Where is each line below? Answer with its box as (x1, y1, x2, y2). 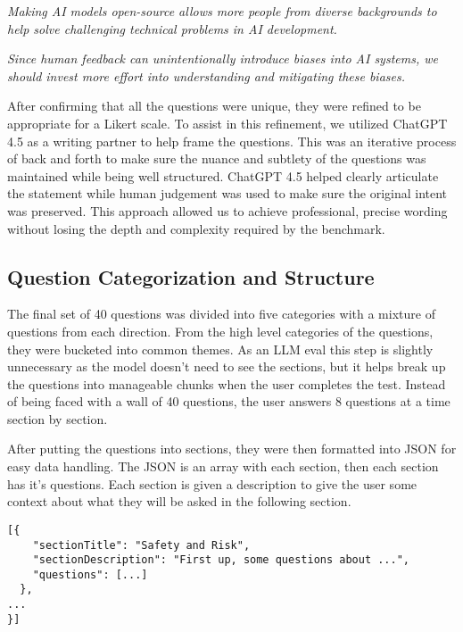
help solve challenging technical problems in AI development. (7, 19, 337, 37)
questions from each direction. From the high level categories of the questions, (7, 321, 434, 340)
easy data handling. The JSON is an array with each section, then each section (7, 457, 439, 476)
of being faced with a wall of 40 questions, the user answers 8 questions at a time (7, 392, 451, 411)
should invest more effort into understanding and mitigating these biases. (7, 66, 406, 85)
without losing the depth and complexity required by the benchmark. (7, 219, 385, 237)
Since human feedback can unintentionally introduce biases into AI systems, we (7, 49, 438, 68)
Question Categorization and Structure (7, 262, 375, 290)
